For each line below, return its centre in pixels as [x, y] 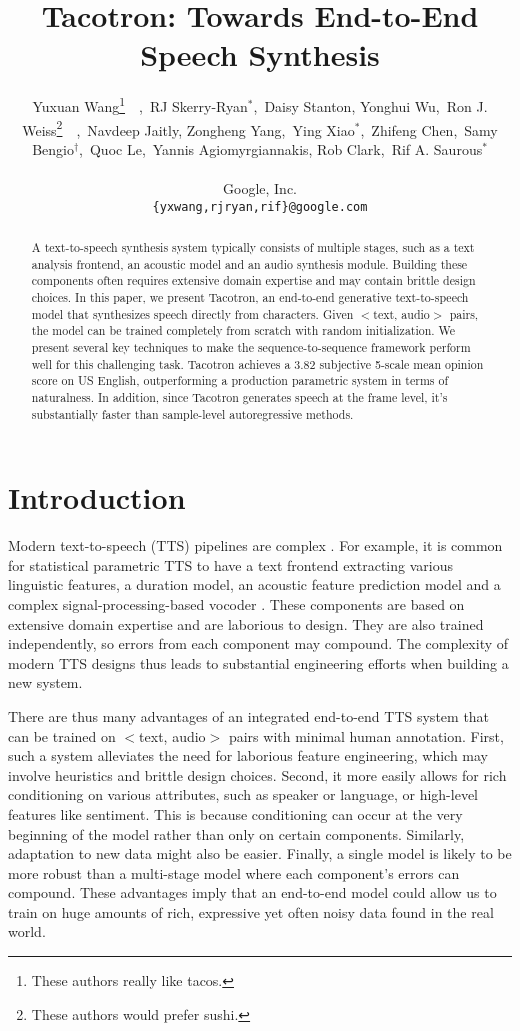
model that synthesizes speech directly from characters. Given [192, 313]
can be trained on [62, 735]
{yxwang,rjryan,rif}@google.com [260, 206]
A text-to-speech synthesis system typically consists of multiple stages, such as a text [253, 247]
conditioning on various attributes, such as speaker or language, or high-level [243, 794]
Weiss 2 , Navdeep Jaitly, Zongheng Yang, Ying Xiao [188, 128]
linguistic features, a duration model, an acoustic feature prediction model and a [254, 584]
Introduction [97, 497]
